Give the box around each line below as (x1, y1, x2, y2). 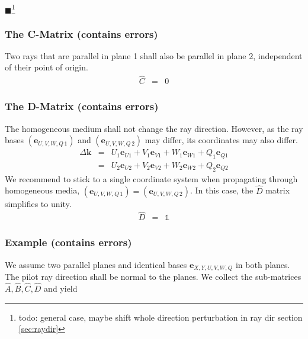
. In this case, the (190, 184, 254, 196)
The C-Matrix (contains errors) (5, 26, 158, 41)
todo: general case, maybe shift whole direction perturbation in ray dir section (18, 311, 303, 323)
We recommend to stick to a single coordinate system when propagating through (5, 172, 298, 185)
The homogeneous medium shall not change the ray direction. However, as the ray (5, 122, 303, 134)
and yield (44, 282, 78, 294)
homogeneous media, (5, 184, 80, 196)
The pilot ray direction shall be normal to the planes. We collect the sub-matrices (5, 270, 301, 283)
